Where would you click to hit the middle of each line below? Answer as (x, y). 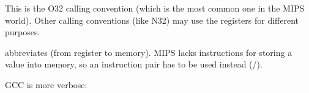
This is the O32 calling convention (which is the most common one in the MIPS (155, 8)
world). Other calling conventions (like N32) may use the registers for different (152, 20)
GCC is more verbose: (46, 84)
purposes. (23, 32)
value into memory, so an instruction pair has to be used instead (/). (134, 64)
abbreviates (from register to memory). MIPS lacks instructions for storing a (149, 52)
